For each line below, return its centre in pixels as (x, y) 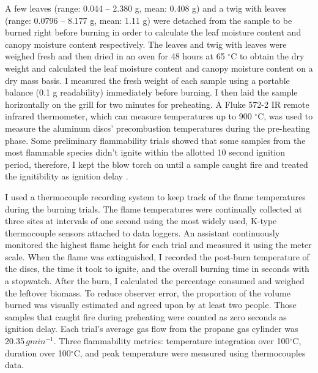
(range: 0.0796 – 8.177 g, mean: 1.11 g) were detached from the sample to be (149, 20)
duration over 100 (38, 352)
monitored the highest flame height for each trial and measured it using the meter (158, 245)
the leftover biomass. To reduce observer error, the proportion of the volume (148, 292)
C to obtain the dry (268, 56)
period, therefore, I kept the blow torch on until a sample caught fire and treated (157, 164)
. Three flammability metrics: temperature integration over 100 (172, 341)
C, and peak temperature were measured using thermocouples (190, 352)
